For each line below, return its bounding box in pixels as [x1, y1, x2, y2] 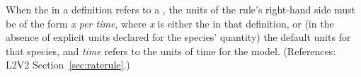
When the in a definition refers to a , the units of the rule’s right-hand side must [6, 2, 356, 16]
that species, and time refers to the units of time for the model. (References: [6, 43, 336, 58]
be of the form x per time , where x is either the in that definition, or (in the [6, 16, 334, 30]
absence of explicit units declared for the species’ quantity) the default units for [6, 30, 351, 45]
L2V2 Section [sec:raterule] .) [6, 57, 130, 72]
